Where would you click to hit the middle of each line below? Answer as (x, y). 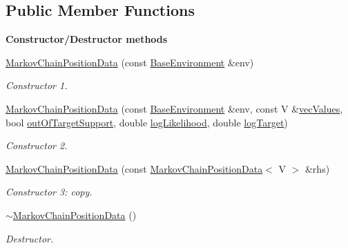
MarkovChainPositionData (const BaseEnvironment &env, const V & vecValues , (174, 108)
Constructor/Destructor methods (87, 39)
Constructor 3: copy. (49, 192)
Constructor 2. (37, 145)
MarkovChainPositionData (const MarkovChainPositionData (134, 168)
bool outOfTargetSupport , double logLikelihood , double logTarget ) (147, 122)
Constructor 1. (37, 85)
